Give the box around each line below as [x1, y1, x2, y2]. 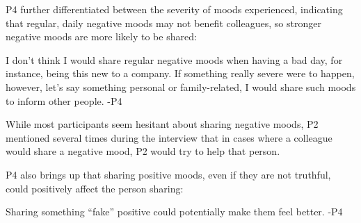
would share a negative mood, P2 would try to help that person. [6, 144, 280, 158]
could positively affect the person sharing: [6, 181, 184, 195]
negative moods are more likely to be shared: [6, 29, 197, 44]
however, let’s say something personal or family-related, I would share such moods [6, 79, 356, 94]
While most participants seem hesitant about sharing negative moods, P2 [6, 117, 319, 131]
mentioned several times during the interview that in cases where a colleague [6, 130, 332, 144]
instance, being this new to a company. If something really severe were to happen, [6, 66, 355, 81]
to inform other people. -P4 [6, 93, 122, 108]
